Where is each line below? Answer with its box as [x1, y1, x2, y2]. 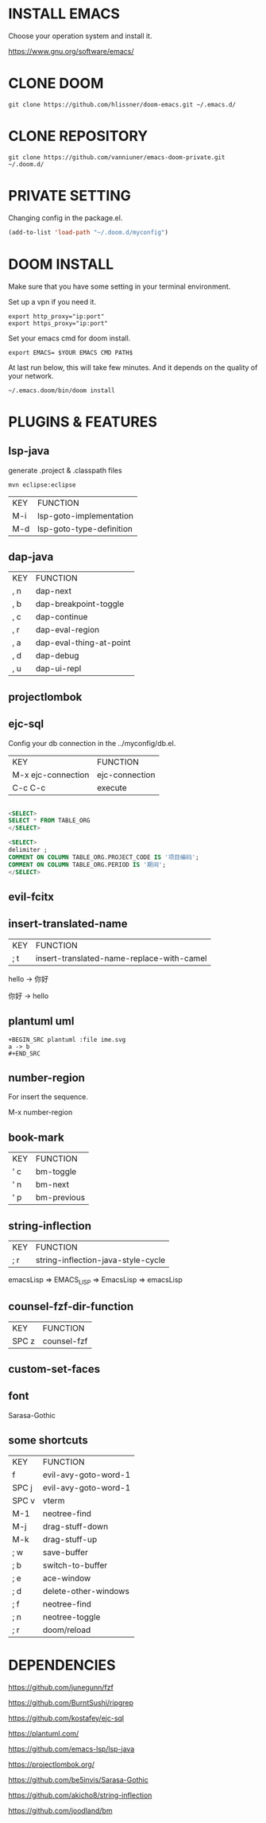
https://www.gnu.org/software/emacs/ [8, 46, 134, 56]
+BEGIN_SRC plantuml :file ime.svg [8, 1036, 126, 1044]
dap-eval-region [35, 624, 100, 636]
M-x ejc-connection [12, 769, 90, 780]
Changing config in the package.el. [8, 212, 123, 223]
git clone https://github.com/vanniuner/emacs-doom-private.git [8, 153, 226, 161]
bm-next [35, 1179, 70, 1190]
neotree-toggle [42, 1611, 101, 1623]
